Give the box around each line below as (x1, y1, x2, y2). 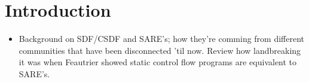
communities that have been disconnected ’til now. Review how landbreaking (19, 44, 301, 56)
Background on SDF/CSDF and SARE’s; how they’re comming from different (19, 32, 305, 45)
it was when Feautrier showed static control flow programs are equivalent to (19, 56, 297, 68)
